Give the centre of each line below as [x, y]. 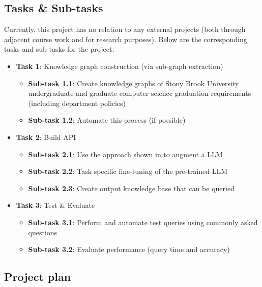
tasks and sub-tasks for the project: [59, 49]
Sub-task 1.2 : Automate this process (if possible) [107, 120]
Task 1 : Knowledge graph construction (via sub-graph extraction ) [120, 66]
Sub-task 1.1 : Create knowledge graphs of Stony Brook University [134, 83]
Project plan [38, 277]
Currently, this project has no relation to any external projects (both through [125, 29]
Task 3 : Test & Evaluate [55, 205]
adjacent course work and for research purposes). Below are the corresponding [126, 39]
